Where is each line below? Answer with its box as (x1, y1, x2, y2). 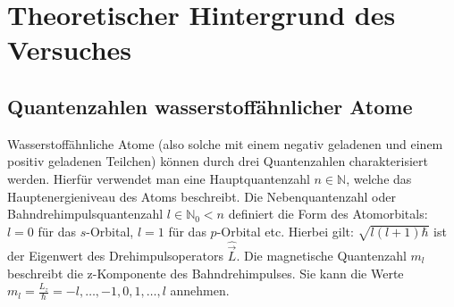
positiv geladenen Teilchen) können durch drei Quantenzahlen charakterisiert (7, 152, 428, 170)
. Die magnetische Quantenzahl (236, 245, 407, 264)
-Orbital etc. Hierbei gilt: (216, 221, 354, 240)
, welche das (346, 169, 412, 187)
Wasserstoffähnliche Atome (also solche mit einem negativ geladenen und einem (7, 134, 443, 153)
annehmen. (170, 281, 230, 300)
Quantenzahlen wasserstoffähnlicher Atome (7, 92, 413, 120)
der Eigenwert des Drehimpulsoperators (7, 245, 223, 264)
